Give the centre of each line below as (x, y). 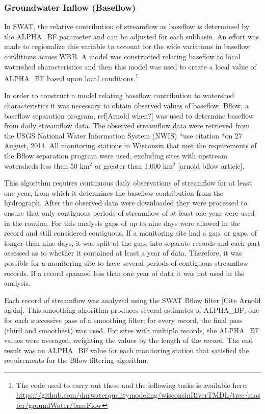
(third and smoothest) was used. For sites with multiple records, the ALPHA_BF (132, 330)
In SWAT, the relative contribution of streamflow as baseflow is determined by (127, 26)
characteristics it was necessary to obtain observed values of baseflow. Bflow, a (127, 106)
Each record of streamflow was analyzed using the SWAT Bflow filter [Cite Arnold (132, 300)
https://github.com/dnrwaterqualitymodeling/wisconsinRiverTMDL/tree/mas (138, 395)
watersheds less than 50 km (47, 165)
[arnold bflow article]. (211, 165)
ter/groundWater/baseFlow (59, 405)
